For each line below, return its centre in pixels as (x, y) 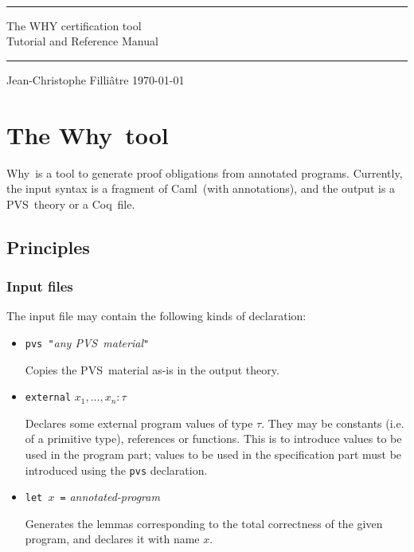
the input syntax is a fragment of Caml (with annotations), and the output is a (201, 188)
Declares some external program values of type (139, 423)
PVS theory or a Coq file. (71, 204)
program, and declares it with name (112, 539)
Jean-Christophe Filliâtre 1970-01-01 (96, 79)
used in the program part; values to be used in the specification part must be (213, 454)
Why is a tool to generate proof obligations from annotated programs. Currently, (205, 172)
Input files (40, 286)
